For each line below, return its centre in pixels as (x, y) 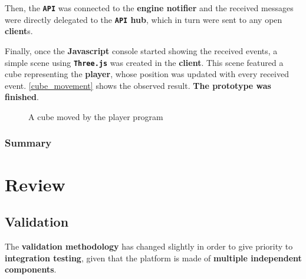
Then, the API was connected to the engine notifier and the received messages (149, 8)
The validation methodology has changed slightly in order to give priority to (149, 246)
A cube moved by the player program (96, 116)
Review (35, 184)
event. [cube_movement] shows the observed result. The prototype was (138, 85)
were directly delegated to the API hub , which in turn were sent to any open (144, 19)
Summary (28, 143)
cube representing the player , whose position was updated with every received (147, 74)
